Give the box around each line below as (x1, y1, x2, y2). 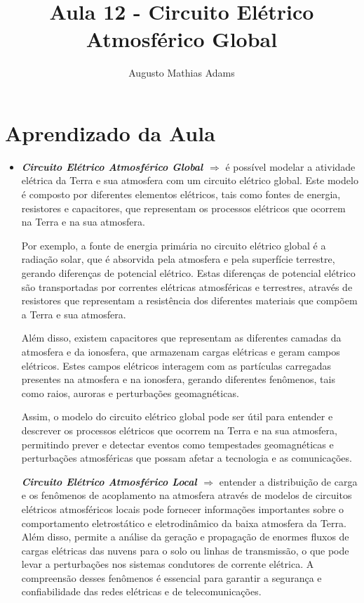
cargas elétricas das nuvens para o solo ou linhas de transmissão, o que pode (21, 543, 349, 557)
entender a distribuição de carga (219, 474, 358, 488)
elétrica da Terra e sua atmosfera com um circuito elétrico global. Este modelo (21, 173, 358, 188)
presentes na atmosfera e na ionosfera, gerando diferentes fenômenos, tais (21, 372, 335, 387)
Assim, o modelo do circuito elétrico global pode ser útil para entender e (21, 409, 333, 424)
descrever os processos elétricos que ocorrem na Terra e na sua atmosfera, (21, 422, 337, 437)
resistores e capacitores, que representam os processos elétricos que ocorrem (21, 200, 346, 215)
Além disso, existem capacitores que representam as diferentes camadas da (21, 330, 342, 345)
